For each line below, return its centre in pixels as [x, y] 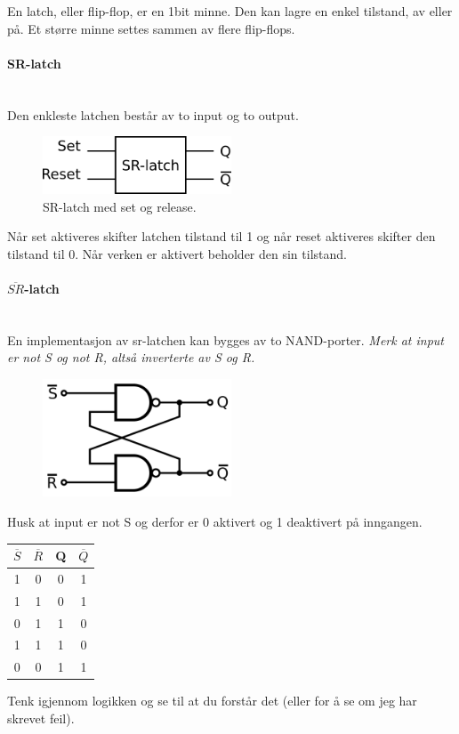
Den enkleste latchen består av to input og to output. [153, 114]
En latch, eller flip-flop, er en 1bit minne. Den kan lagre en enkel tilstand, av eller [230, 11]
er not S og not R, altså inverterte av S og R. [131, 357]
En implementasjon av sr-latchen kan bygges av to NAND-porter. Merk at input [226, 339]
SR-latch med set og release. [120, 206]
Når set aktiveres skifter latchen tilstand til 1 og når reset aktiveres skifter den [221, 236]
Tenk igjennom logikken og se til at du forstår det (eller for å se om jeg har [212, 701]
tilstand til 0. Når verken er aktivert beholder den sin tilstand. [177, 253]
